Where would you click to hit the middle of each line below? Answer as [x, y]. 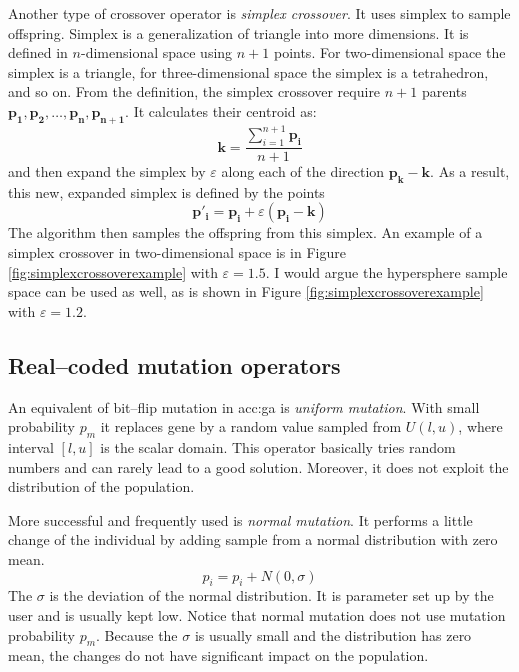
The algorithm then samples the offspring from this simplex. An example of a [245, 232]
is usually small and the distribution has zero [333, 634]
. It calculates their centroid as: [221, 110]
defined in [38, 52]
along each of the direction [303, 171]
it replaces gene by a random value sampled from [251, 426]
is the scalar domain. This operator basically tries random [278, 447]
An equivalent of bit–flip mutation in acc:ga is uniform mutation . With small [244, 406]
